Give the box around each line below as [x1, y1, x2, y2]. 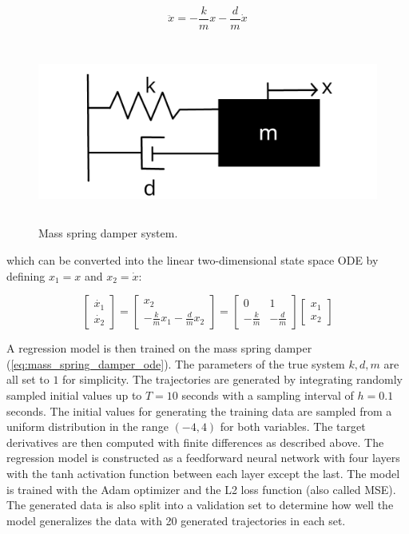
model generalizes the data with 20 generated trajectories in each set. [6, 512, 346, 528]
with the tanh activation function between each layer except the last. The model [6, 464, 400, 481]
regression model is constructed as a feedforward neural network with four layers [6, 449, 400, 466]
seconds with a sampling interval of [181, 386, 354, 403]
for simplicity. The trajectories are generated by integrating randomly [62, 371, 403, 388]
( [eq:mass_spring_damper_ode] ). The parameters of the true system [6, 355, 345, 372]
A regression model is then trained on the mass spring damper [6, 340, 312, 357]
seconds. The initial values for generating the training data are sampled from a [6, 402, 392, 419]
